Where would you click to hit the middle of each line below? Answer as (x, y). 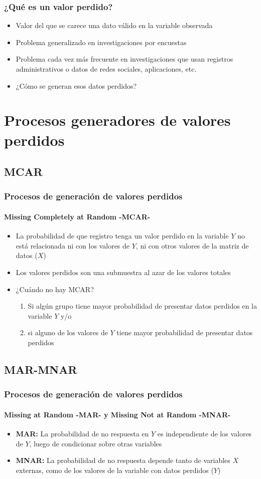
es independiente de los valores (205, 433)
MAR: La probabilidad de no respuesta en (82, 433)
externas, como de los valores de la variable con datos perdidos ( (115, 470)
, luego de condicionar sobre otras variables (96, 443)
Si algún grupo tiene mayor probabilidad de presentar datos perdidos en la (142, 306)
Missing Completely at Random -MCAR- (77, 216)
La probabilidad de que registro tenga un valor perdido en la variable (122, 236)
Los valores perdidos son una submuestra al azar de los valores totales (123, 272)
